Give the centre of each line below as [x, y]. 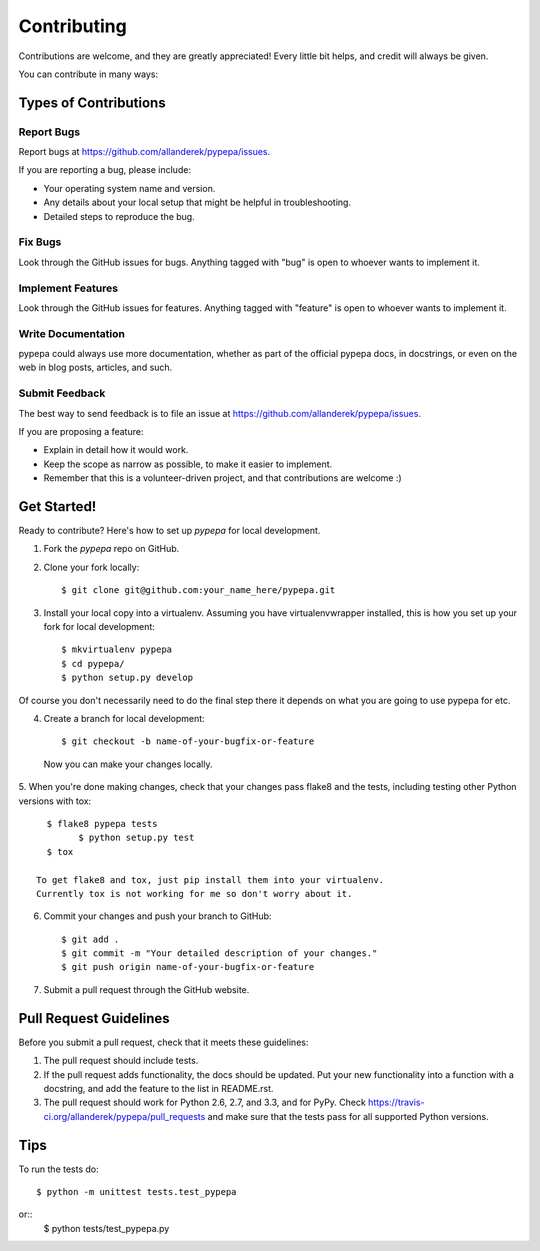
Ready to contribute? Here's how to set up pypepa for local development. [169, 531]
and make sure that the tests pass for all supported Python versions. [348, 1116]
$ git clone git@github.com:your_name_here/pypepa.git [198, 590]
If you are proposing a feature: [81, 431]
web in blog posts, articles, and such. [95, 367]
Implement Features [68, 288]
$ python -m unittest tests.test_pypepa [136, 1191]
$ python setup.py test [136, 838]
